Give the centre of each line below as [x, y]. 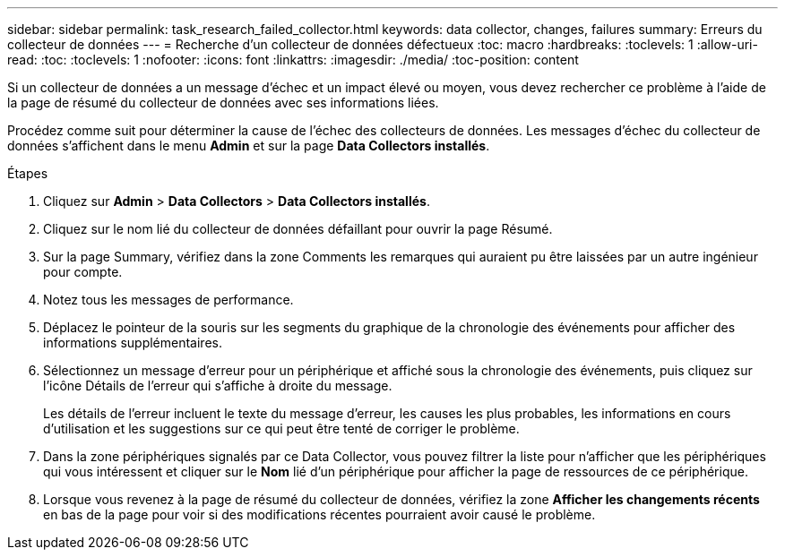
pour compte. [83, 272]
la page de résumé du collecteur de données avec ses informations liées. [223, 103]
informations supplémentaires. [133, 343]
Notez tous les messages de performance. [168, 300]
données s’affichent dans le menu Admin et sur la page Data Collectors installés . [249, 146]
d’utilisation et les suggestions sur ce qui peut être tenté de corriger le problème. [281, 428]
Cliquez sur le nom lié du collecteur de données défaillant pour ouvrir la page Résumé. [298, 229]
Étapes [28, 173]
